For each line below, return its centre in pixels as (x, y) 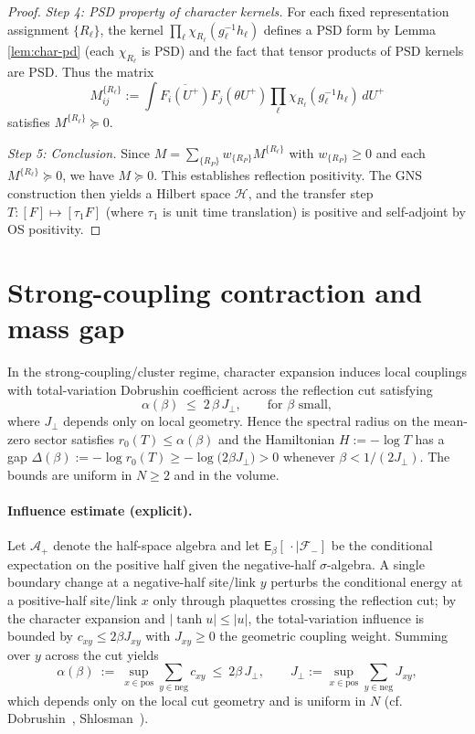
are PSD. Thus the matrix (81, 71)
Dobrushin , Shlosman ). (78, 718)
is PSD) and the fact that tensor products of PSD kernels (302, 50)
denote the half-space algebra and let (157, 545)
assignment (38, 29)
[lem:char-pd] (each (61, 50)
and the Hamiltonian (277, 438)
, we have (88, 175)
